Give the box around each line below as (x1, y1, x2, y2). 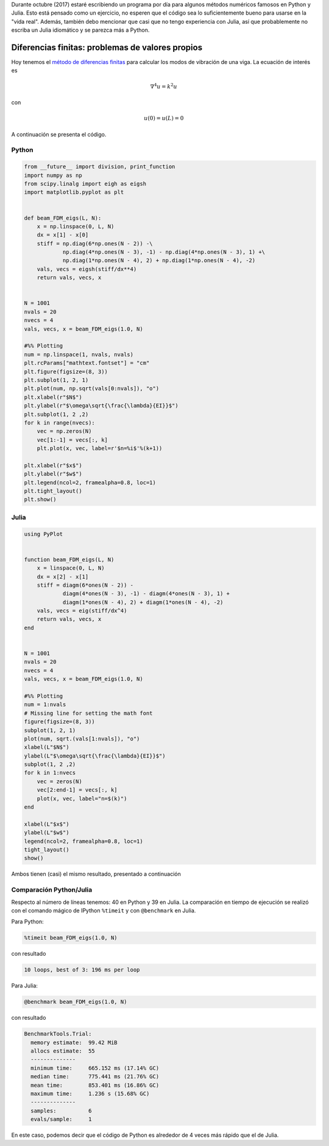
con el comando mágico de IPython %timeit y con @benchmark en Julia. (11, 906, 196, 914)
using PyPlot (24, 531, 63, 537)
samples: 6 (30, 1107, 92, 1114)
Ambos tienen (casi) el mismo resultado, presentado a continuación (11, 870, 181, 878)
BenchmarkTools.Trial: (24, 1031, 92, 1037)
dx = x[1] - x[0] (37, 232, 89, 238)
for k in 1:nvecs (24, 769, 76, 776)
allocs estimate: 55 (30, 1047, 96, 1055)
